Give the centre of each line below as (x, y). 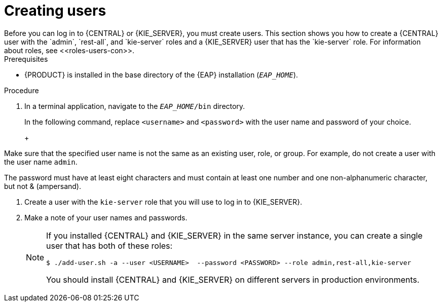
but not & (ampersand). (43, 186)
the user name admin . (41, 162)
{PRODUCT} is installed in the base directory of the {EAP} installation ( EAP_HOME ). (161, 74)
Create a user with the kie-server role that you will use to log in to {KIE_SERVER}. (163, 202)
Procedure (22, 90)
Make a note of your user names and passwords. (106, 217)
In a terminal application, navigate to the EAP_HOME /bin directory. (135, 106)
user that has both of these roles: (109, 245)
